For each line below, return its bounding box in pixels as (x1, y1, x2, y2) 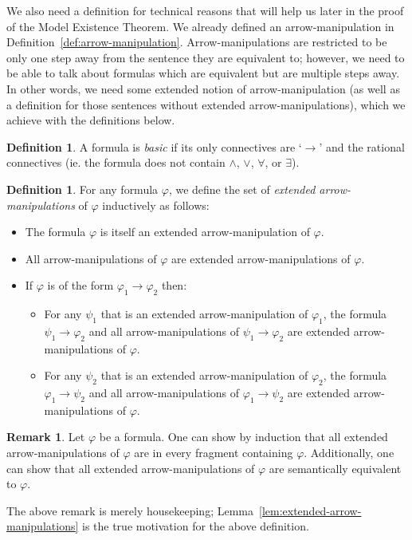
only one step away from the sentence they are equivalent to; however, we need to (6, 49, 405, 65)
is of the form (47, 277, 114, 294)
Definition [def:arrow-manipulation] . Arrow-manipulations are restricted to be (6, 34, 387, 50)
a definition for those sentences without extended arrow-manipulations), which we (6, 96, 406, 112)
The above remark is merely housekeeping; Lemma (6, 502, 253, 518)
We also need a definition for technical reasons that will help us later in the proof (6, 2, 404, 18)
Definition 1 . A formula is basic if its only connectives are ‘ (6, 138, 302, 155)
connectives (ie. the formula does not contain (6, 154, 226, 171)
